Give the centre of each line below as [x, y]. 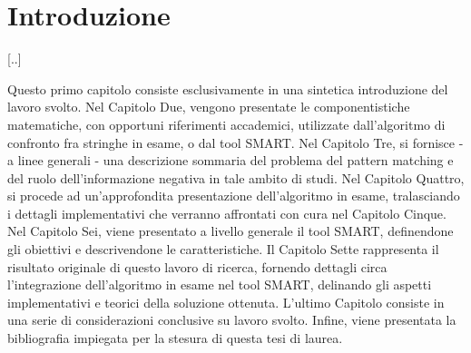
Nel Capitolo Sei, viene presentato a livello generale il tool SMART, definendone [231, 231]
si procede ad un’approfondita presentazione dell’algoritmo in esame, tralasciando [234, 196]
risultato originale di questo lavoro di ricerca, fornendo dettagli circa [197, 266]
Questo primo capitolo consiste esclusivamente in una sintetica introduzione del [228, 88]
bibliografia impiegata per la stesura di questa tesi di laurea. [175, 338]
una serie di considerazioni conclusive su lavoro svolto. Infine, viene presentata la [232, 320]
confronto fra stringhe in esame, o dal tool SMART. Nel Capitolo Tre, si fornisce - [235, 142]
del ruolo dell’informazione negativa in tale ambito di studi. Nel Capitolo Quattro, [236, 177]
